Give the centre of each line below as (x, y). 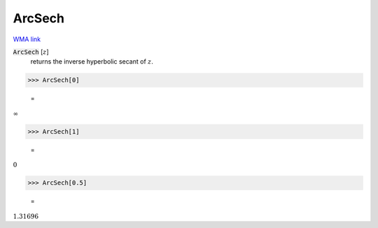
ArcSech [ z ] (31, 52)
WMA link (27, 39)
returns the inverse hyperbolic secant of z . (92, 62)
